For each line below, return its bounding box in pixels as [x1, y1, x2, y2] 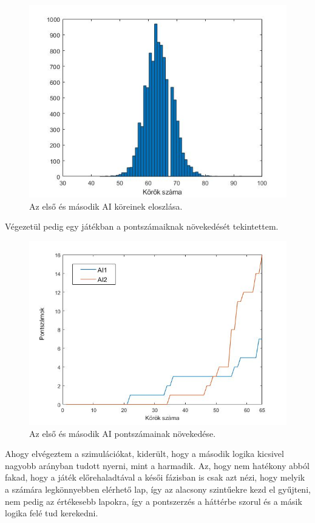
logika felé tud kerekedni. [5, 507, 98, 519]
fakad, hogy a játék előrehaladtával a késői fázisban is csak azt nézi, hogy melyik [5, 471, 305, 484]
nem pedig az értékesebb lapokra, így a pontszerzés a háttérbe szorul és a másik [5, 495, 302, 507]
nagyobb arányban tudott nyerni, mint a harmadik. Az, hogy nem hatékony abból [5, 459, 310, 471]
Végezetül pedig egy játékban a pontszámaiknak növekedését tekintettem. [5, 220, 279, 233]
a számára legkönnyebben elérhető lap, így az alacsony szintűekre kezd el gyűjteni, [5, 483, 311, 496]
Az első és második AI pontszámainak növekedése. [29, 427, 216, 439]
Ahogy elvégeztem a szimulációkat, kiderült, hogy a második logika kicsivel [5, 447, 284, 460]
